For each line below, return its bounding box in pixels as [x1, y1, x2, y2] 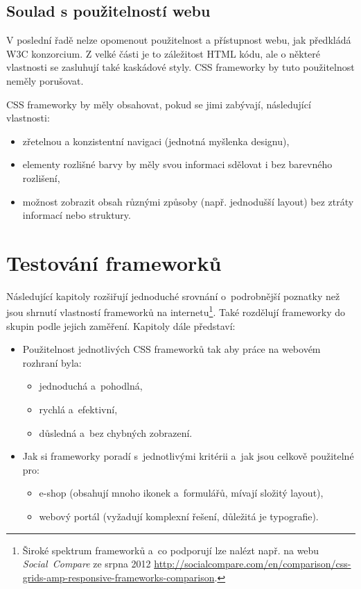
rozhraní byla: [22, 355, 82, 370]
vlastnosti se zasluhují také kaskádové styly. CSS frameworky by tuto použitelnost [6, 60, 355, 74]
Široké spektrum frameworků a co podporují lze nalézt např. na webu [22, 542, 319, 557]
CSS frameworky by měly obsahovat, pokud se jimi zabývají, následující [6, 97, 311, 111]
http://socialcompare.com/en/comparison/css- [154, 556, 351, 571]
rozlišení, [22, 170, 60, 185]
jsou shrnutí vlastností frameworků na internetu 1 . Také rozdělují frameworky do [6, 303, 346, 320]
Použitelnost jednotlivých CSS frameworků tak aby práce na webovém [22, 342, 321, 356]
